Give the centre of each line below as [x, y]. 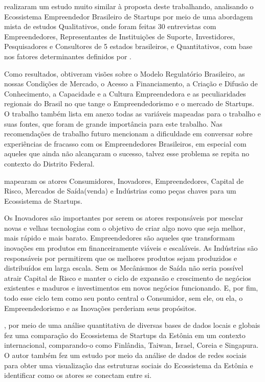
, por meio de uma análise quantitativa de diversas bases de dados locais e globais [132, 325]
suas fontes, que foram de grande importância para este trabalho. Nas [113, 123]
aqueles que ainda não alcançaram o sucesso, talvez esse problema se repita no [127, 153]
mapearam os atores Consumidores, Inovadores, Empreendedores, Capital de [124, 181]
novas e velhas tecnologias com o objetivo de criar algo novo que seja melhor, [125, 228]
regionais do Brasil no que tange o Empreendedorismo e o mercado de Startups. [129, 103]
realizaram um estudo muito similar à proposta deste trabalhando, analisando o [129, 6]
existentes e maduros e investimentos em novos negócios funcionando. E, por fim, [131, 288]
